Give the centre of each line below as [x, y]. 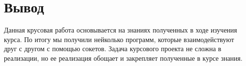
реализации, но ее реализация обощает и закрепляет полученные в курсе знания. [123, 58]
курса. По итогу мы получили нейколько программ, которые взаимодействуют [119, 39]
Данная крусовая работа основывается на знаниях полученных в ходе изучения [121, 30]
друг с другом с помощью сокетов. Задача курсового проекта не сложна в [113, 49]
